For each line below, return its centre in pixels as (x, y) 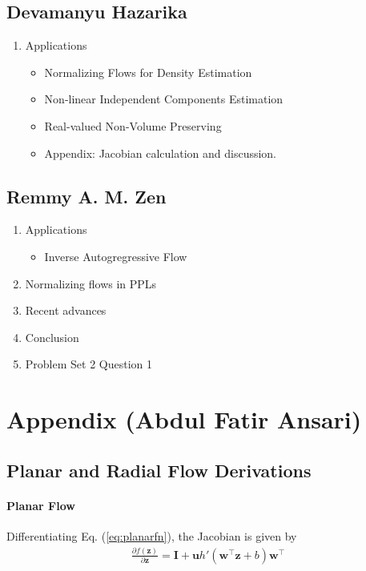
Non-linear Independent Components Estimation (164, 99)
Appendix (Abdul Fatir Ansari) (184, 419)
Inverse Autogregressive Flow (116, 256)
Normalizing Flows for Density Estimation (148, 72)
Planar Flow (41, 505)
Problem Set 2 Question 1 (88, 364)
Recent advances (66, 310)
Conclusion (52, 337)
